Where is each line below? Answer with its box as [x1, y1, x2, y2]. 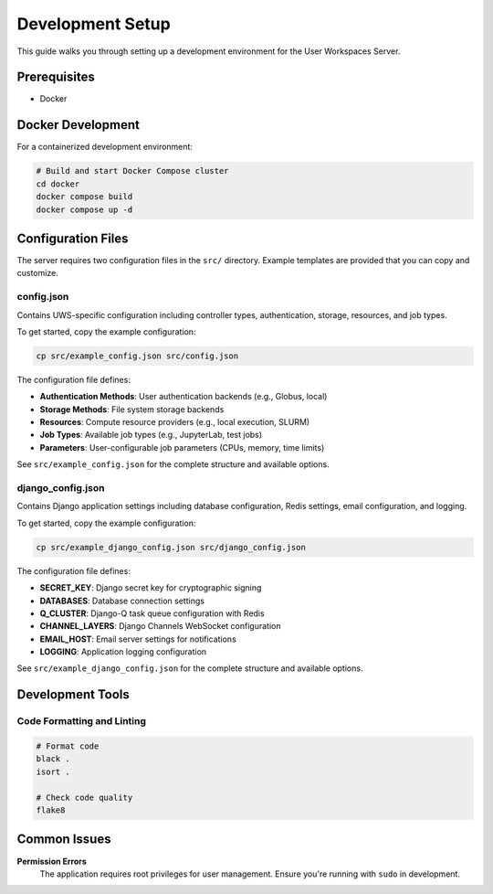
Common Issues [16, 832, 111, 847]
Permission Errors [16, 856, 87, 867]
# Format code [36, 741, 100, 751]
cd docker [36, 178, 80, 189]
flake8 [36, 805, 66, 815]
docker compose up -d [36, 204, 133, 215]
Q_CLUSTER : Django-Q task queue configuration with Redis [39, 608, 265, 619]
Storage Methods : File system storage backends [39, 403, 225, 415]
